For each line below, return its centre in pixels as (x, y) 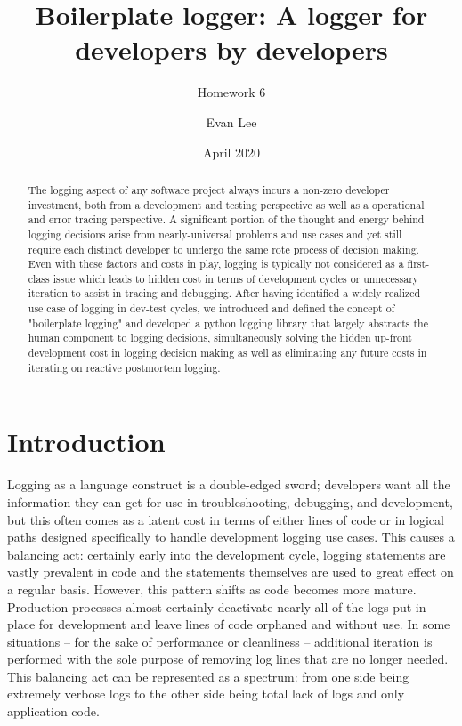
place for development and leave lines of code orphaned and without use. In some (229, 624)
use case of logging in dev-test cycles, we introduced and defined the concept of (211, 308)
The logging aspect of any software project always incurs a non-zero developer (209, 189)
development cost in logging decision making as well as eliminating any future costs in (227, 353)
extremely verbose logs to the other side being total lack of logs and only (206, 694)
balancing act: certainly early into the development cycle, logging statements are (227, 554)
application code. (53, 711)
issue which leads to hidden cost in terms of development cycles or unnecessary (236, 278)
